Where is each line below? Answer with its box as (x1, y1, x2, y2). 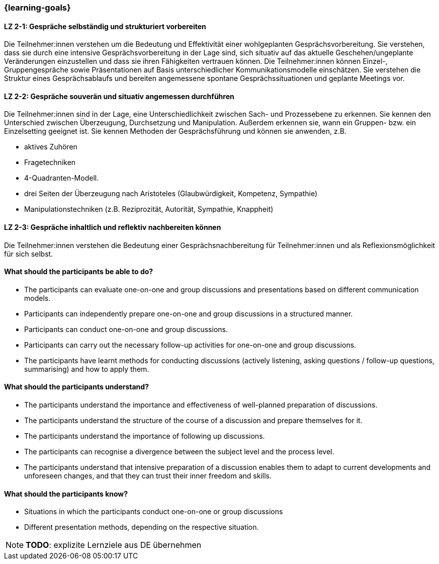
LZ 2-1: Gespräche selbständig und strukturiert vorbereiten (4, 22, 206, 31)
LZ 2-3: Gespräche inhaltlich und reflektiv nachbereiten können (4, 223, 221, 232)
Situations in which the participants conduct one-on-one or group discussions (24, 507, 283, 516)
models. (24, 293, 51, 302)
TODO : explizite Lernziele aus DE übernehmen (26, 540, 202, 550)
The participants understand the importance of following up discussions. (24, 432, 265, 441)
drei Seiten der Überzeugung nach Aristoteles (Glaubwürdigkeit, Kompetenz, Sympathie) (24, 189, 318, 198)
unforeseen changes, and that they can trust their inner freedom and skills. (24, 471, 272, 480)
